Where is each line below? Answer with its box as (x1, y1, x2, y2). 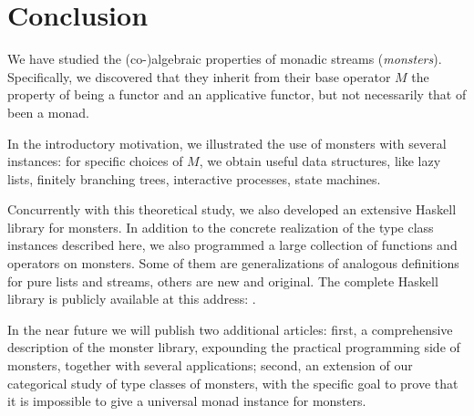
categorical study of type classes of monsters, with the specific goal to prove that (7, 373, 459, 392)
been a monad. (7, 102, 89, 121)
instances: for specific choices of (7, 151, 183, 171)
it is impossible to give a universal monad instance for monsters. (7, 391, 366, 411)
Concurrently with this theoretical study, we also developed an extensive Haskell (7, 200, 457, 219)
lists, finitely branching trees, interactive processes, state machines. (7, 169, 381, 188)
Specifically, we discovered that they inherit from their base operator (7, 67, 391, 86)
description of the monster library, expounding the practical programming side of (7, 338, 460, 357)
